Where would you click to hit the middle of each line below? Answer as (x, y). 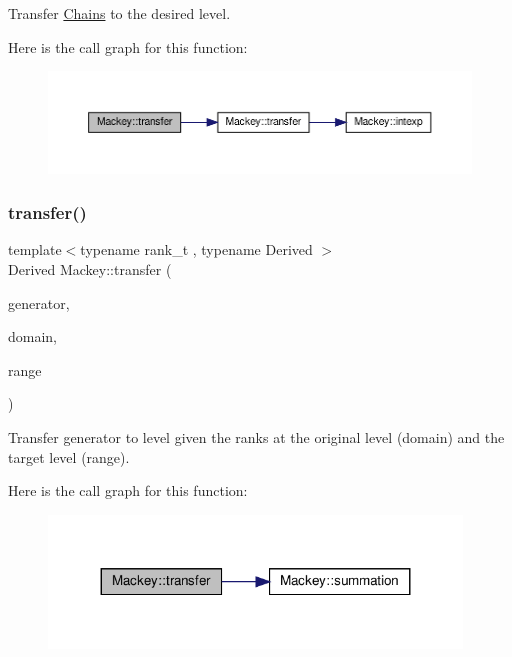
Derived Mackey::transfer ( (90, 269)
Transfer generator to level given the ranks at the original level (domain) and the (256, 437)
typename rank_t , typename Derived (196, 249)
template (35, 249)
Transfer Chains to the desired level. (119, 13)
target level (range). (69, 456)
